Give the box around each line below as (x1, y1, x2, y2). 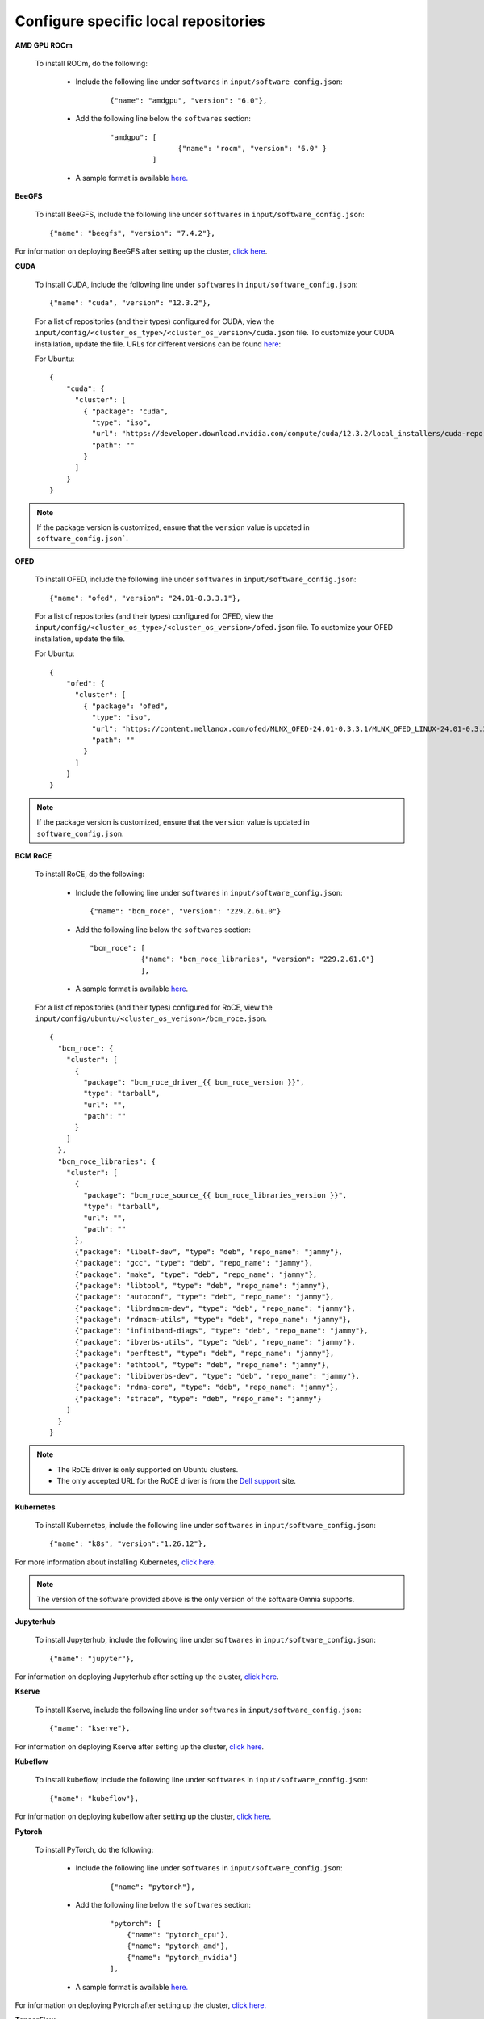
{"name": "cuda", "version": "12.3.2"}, (49, 299, 211, 308)
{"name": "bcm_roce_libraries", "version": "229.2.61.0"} (140, 955, 375, 964)
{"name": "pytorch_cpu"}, (126, 1930, 230, 1939)
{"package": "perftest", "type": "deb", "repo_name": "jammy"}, (74, 1349, 335, 1358)
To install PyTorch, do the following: (35, 1845, 154, 1854)
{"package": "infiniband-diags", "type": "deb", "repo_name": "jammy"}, (74, 1326, 369, 1336)
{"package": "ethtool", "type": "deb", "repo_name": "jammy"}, (74, 1360, 331, 1369)
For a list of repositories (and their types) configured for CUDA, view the (35, 316, 275, 326)
